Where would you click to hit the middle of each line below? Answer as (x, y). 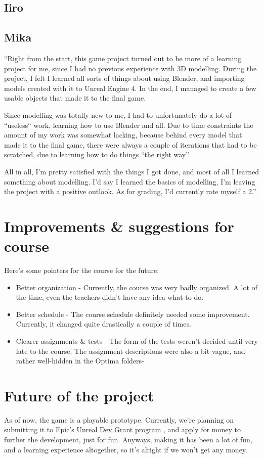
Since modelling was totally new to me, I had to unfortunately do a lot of (118, 114)
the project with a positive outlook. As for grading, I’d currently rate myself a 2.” (130, 191)
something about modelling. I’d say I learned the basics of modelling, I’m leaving (130, 181)
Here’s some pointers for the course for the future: (82, 270)
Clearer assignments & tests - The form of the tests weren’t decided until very (137, 340)
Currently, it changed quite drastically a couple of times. (103, 324)
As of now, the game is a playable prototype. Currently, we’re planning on (119, 419)
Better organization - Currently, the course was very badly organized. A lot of (137, 287)
